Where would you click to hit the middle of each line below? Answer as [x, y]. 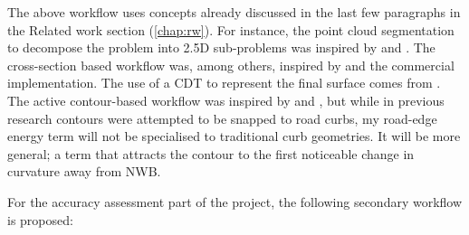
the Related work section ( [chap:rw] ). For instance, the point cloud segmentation [231, 29]
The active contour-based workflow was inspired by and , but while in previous [226, 100]
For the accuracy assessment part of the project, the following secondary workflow [235, 201]
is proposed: [40, 219]
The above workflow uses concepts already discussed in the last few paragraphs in [234, 12]
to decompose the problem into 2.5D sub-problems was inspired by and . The [221, 47]
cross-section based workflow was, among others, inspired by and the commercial [231, 65]
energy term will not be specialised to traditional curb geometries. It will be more [234, 136]
